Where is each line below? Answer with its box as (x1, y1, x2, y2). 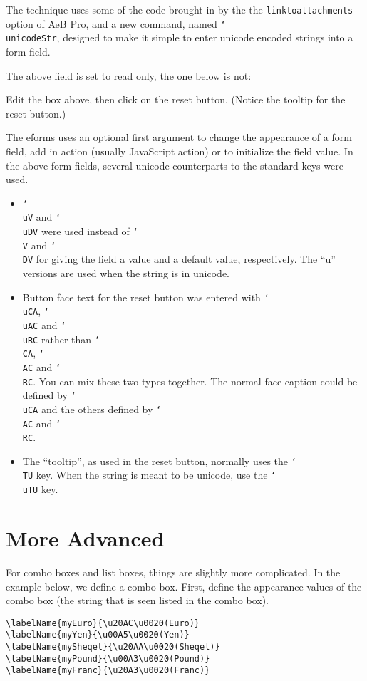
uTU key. (22, 482, 58, 497)
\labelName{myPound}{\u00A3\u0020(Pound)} (6, 653, 210, 664)
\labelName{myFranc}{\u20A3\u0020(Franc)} (6, 665, 210, 676)
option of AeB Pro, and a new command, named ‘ (6, 16, 226, 31)
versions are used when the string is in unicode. (22, 266, 230, 280)
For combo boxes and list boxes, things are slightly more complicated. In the (6, 564, 341, 579)
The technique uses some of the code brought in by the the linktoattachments (6, 2, 353, 16)
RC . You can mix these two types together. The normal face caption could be (22, 373, 358, 388)
